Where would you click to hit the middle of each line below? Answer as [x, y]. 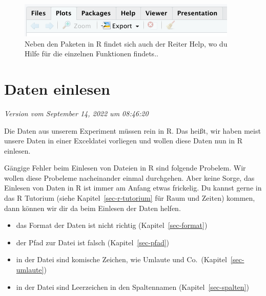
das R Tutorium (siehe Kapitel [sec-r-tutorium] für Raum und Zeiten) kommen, [130, 198]
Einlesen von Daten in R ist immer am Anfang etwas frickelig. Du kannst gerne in [133, 188]
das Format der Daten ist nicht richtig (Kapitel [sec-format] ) [112, 225]
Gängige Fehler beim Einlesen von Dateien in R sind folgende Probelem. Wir [125, 168]
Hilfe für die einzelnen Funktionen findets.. [91, 54]
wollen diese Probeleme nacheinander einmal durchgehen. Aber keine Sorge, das [129, 177]
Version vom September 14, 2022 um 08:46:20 [76, 113]
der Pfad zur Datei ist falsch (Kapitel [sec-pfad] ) [93, 242]
